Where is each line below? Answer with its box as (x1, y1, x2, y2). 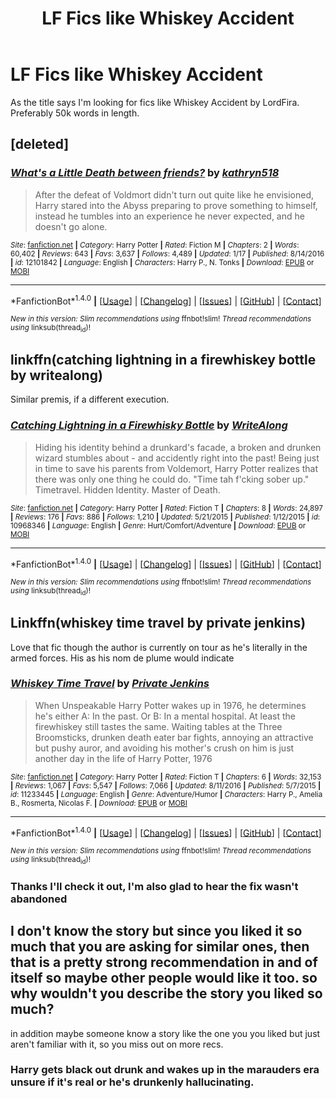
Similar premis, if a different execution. (10, 393, 170, 406)
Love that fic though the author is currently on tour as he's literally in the (10, 641, 308, 653)
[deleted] (10, 136, 70, 153)
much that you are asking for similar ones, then (10, 938, 310, 956)
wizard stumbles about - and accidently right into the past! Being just (34, 452, 320, 464)
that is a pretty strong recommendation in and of (10, 954, 318, 971)
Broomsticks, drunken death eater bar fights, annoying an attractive (34, 731, 314, 743)
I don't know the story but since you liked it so (10, 923, 303, 940)
